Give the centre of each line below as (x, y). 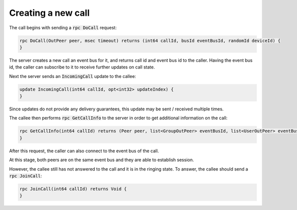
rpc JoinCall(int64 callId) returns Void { (73, 189)
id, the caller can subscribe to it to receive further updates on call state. (82, 67)
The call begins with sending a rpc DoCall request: (63, 28)
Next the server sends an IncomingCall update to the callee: (73, 76)
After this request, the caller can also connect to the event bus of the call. (84, 151)
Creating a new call (49, 13)
